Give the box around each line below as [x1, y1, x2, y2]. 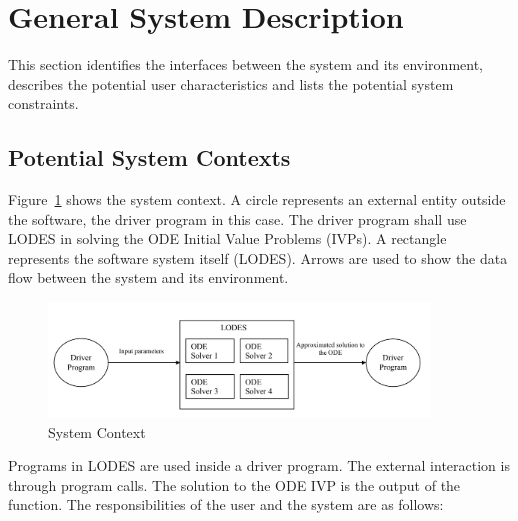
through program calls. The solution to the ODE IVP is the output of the [8, 474, 461, 495]
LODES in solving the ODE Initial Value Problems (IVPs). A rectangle [8, 228, 447, 249]
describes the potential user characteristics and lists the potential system [8, 73, 454, 94]
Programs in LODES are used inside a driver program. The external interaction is [8, 455, 510, 476]
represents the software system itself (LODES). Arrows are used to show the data [8, 247, 508, 268]
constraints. [8, 93, 79, 114]
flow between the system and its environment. [8, 267, 289, 288]
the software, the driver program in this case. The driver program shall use [8, 208, 467, 229]
